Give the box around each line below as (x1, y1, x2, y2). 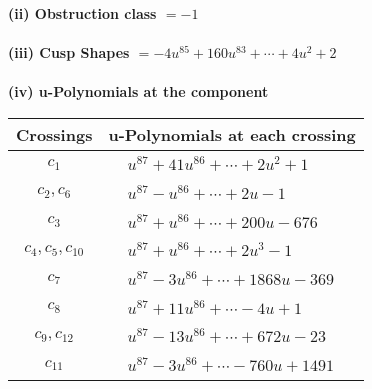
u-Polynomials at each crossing (108, 122, 356, 146)
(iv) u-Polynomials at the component (8, 81, 269, 102)
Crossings (16, 122, 93, 146)
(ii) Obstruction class (8, 3, 157, 23)
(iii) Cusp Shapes (8, 42, 130, 63)
